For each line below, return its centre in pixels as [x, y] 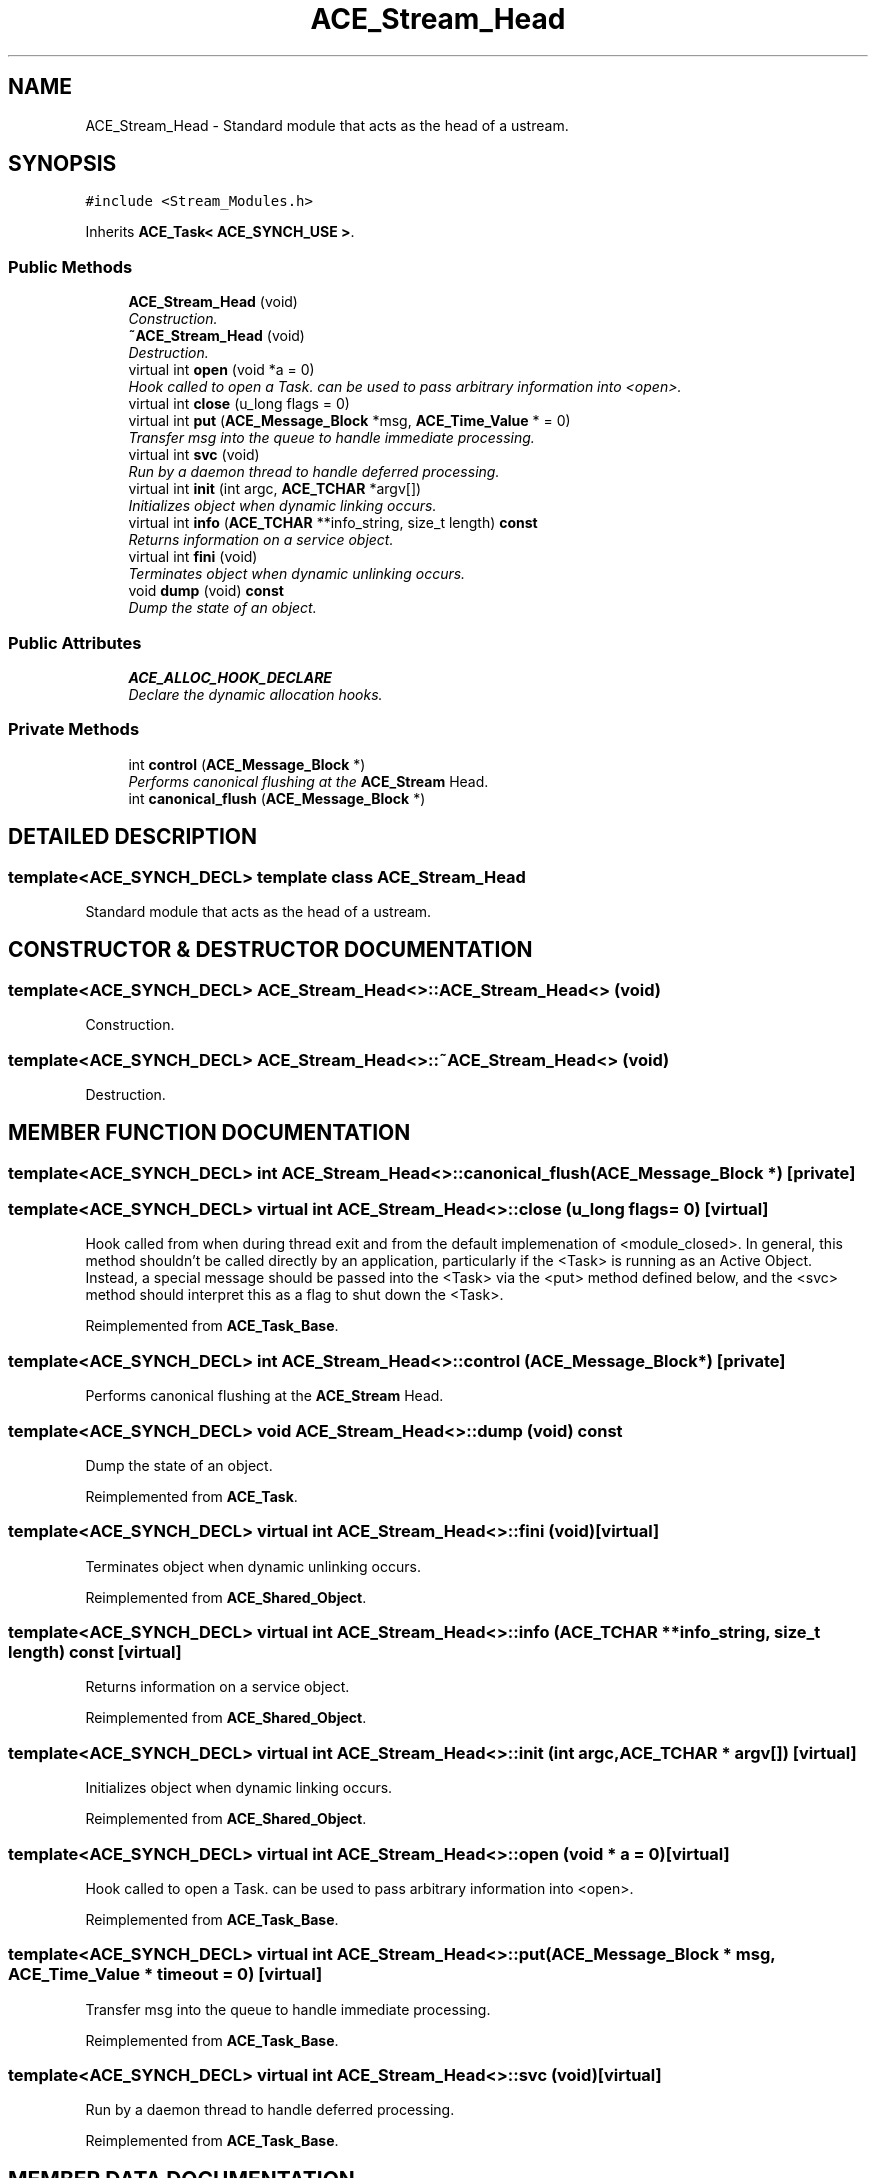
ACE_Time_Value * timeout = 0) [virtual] [165, 1974]
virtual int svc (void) [194, 455]
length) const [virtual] [95, 1652]
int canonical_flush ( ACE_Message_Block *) [277, 798]
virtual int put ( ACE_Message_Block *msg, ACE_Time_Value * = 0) [349, 421]
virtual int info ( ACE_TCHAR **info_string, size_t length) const [333, 523]
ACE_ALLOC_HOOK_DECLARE [230, 677]
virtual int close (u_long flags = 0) [239, 404]
